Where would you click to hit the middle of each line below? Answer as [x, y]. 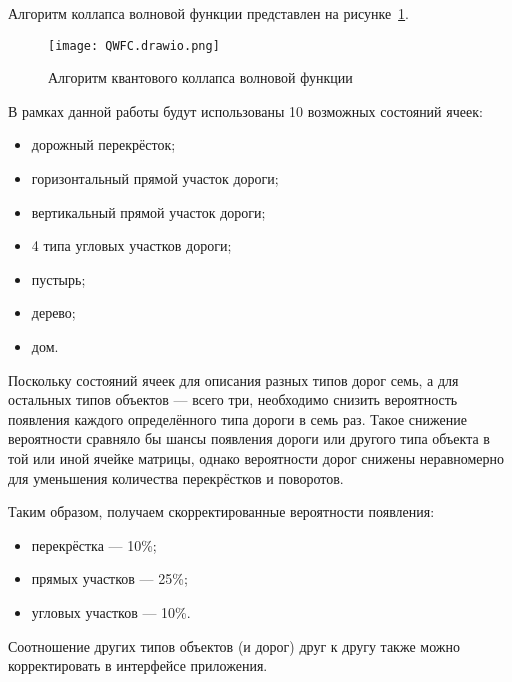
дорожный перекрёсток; [103, 144]
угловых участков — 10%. [111, 611]
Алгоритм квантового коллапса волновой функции [200, 77]
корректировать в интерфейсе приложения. [138, 665]
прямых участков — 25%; [109, 578]
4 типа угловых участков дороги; [131, 245]
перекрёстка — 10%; [94, 544]
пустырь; [58, 278]
